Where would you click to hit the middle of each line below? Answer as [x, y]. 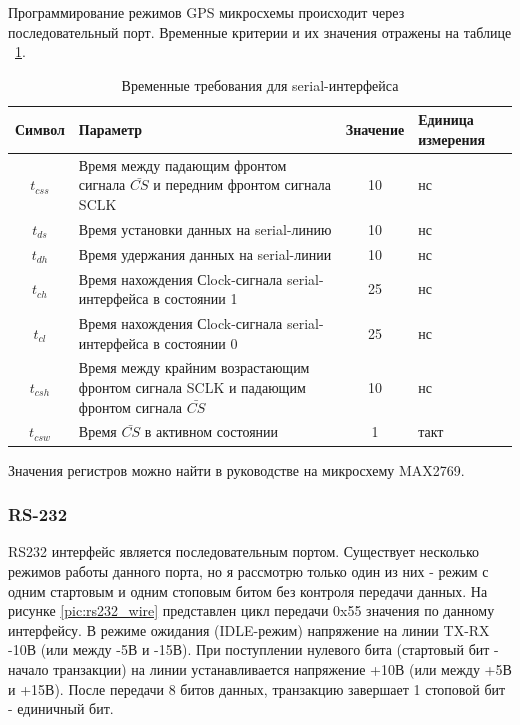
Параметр [110, 129]
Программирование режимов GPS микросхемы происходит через [206, 12]
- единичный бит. [61, 708]
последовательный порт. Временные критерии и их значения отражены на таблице [260, 31]
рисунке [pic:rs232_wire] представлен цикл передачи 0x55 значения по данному [251, 610]
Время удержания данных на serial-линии [205, 253]
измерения [452, 138]
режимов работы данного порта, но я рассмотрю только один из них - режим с [248, 570]
